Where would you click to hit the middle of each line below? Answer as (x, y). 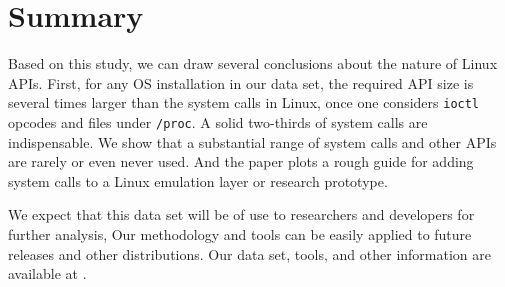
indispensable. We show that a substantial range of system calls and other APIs (252, 141)
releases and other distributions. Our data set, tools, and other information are (249, 253)
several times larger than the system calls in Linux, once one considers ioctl (244, 102)
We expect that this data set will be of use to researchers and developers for (241, 214)
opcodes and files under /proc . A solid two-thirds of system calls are (218, 121)
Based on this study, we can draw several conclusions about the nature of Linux (253, 63)
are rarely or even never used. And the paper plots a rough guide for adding (241, 161)
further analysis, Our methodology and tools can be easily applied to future (240, 234)
